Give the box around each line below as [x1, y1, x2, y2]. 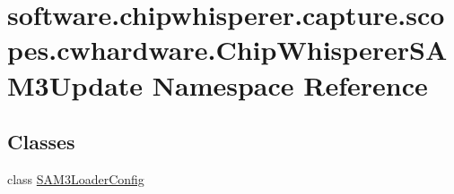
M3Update [7, 66, 144, 103]
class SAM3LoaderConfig [7, 169, 144, 188]
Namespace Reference [152, 66, 428, 103]
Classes [7, 128, 75, 156]
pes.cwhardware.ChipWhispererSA [7, 31, 448, 68]
